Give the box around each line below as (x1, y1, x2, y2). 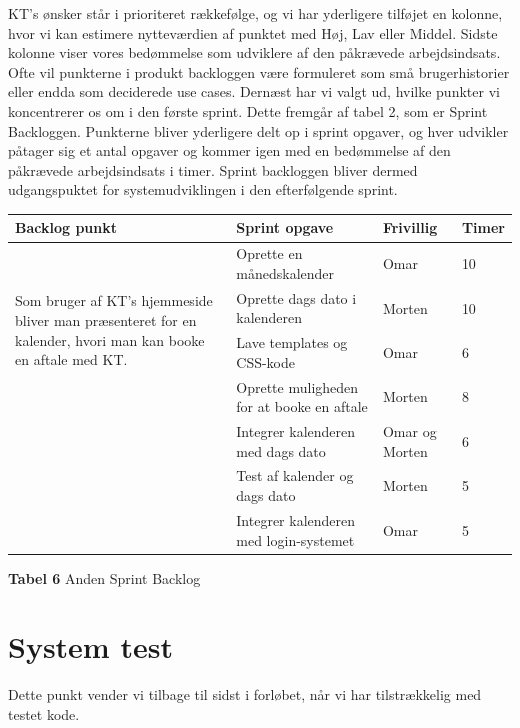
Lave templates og (236, 332, 348, 353)
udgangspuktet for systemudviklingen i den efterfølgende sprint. (8, 179, 398, 200)
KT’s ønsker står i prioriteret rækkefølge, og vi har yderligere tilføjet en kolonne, (8, 3, 503, 23)
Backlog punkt (15, 217, 118, 238)
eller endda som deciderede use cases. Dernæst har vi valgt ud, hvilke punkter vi (8, 81, 500, 102)
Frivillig (382, 217, 438, 238)
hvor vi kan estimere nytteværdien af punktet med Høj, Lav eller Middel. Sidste (8, 22, 498, 43)
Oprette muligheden (236, 376, 359, 397)
